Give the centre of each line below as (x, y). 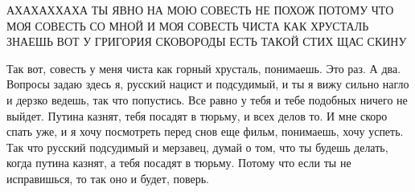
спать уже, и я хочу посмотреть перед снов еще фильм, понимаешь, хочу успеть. (205, 131)
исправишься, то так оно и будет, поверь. (108, 178)
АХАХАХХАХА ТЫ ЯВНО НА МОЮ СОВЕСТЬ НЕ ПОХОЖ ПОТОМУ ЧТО (200, 10)
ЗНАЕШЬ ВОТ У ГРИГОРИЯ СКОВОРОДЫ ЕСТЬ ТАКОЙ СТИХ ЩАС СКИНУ (207, 41)
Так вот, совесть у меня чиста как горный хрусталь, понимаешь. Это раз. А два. (204, 68)
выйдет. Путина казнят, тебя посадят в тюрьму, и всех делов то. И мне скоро (197, 115)
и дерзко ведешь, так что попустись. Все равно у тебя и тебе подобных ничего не (207, 99)
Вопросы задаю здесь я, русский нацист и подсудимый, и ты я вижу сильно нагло (208, 84)
